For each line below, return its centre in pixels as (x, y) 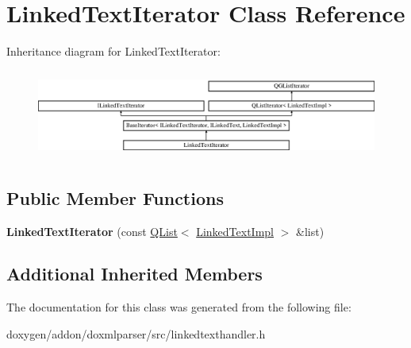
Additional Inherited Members (134, 274)
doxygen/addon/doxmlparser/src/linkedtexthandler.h (136, 333)
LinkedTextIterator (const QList (92, 231)
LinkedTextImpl (235, 231)
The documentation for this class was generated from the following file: (179, 307)
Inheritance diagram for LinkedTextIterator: (113, 51)
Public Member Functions (115, 197)
